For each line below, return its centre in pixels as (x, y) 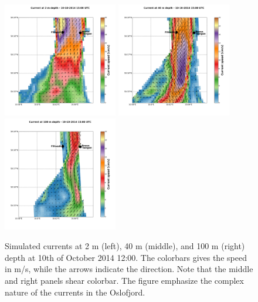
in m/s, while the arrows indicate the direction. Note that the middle (129, 269)
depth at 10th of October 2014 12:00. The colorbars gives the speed (126, 257)
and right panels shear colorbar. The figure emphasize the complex (124, 280)
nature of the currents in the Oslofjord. (75, 292)
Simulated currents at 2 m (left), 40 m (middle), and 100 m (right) (125, 246)
